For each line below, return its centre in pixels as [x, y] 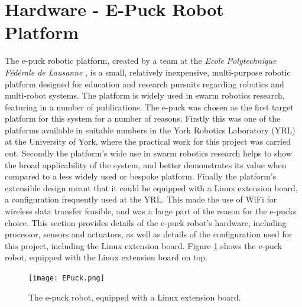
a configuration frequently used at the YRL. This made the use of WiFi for [141, 199]
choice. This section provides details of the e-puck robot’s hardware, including [146, 222]
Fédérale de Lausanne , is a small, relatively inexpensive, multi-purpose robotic [148, 72]
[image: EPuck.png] [66, 278]
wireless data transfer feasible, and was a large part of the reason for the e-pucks [151, 211]
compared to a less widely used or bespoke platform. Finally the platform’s [141, 176]
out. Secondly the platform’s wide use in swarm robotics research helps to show [149, 153]
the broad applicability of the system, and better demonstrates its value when [146, 164]
